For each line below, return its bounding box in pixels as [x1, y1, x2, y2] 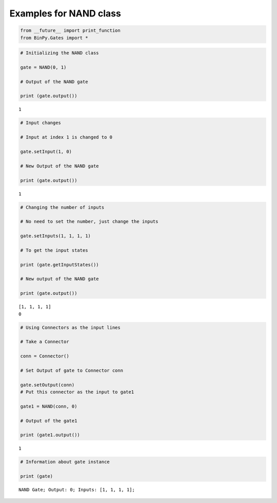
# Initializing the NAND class [20, 50, 100, 56]
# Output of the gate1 [20, 418, 77, 424]
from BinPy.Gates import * [20, 35, 88, 41]
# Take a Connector [20, 339, 69, 345]
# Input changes [20, 120, 62, 126]
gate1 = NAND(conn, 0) [20, 403, 77, 409]
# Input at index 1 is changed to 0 [20, 134, 113, 140]
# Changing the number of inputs [20, 204, 105, 210]
